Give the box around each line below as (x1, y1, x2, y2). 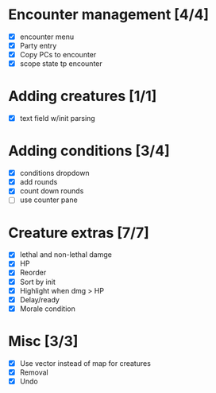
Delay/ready (19, 294, 60, 304)
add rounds (19, 177, 58, 187)
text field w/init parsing (19, 114, 95, 123)
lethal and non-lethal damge (19, 250, 113, 259)
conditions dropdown (19, 169, 90, 178)
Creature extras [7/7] (8, 224, 149, 242)
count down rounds (19, 186, 84, 196)
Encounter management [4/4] (8, 6, 209, 24)
